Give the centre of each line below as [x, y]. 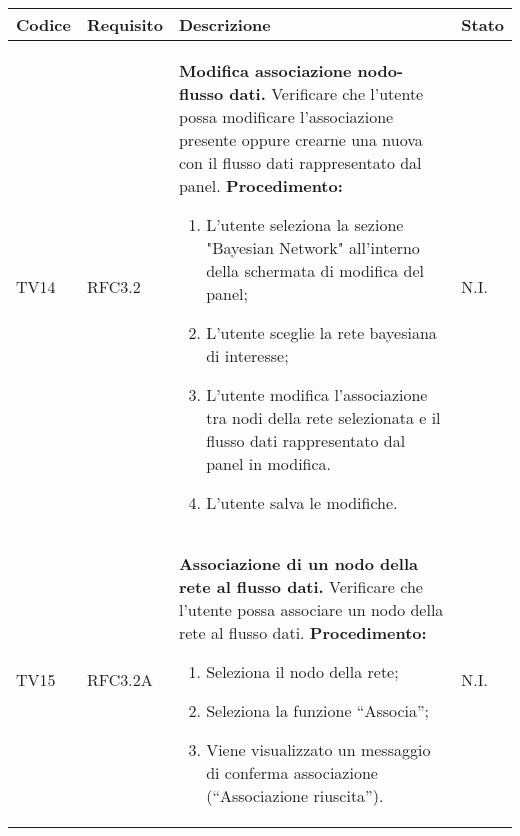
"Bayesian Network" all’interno [313, 247]
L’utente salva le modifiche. [302, 502]
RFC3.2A [119, 679]
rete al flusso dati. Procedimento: [302, 632]
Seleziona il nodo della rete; [302, 671]
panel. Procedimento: [260, 185]
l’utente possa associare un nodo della [311, 609]
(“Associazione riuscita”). [295, 795]
